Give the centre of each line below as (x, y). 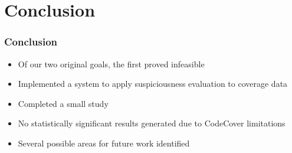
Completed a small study (63, 103)
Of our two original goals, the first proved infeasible (111, 64)
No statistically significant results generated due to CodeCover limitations (152, 123)
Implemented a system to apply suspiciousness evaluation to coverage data (153, 84)
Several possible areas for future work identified (104, 143)
